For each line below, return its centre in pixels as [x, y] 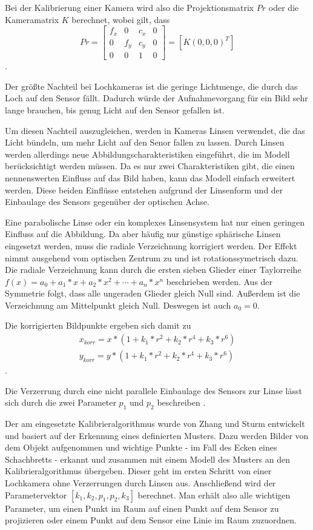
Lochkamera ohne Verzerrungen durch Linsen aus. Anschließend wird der [140, 483]
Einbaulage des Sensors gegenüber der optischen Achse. [107, 202]
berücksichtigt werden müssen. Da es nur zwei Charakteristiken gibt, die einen [150, 166]
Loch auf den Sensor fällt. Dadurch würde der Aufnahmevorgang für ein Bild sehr [156, 98]
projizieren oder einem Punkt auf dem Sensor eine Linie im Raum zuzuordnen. [151, 520]
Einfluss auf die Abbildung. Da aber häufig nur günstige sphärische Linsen [143, 234]
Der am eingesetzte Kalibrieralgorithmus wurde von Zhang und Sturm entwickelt [155, 424]
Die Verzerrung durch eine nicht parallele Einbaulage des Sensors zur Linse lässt [153, 390]
